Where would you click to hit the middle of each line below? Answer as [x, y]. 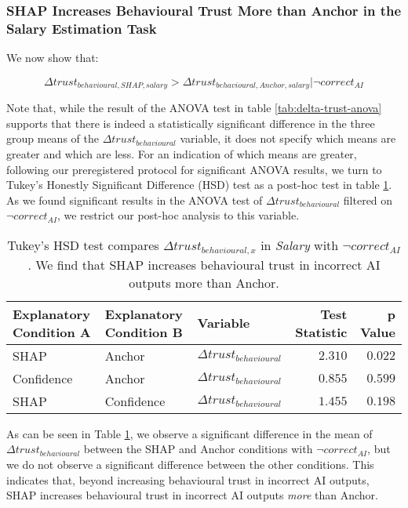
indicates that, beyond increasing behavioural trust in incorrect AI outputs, [188, 479]
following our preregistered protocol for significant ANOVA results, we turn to [194, 169]
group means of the [53, 138]
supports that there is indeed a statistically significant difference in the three [191, 123]
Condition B [144, 332]
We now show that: [53, 58]
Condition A [52, 332]
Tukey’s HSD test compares [83, 245]
